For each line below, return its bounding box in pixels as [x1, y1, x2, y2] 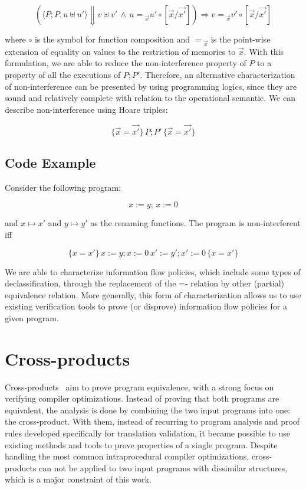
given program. [5, 311, 59, 324]
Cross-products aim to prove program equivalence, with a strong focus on [5, 380, 274, 393]
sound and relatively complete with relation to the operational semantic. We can [5, 92, 295, 104]
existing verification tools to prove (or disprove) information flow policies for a [5, 300, 287, 312]
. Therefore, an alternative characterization [140, 68, 295, 80]
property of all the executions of [5, 68, 121, 80]
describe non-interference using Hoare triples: [5, 103, 168, 115]
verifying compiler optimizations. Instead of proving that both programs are [5, 392, 279, 405]
